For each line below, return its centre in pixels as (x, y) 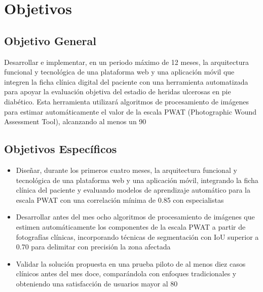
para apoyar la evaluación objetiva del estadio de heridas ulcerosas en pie (118, 92)
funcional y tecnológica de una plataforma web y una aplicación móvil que (119, 72)
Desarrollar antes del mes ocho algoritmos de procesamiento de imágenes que (135, 217)
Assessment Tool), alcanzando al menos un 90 (75, 121)
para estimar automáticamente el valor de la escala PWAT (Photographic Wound (130, 111)
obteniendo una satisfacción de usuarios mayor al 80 (97, 283)
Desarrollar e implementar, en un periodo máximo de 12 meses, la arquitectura (126, 62)
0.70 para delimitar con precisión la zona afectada (93, 247)
